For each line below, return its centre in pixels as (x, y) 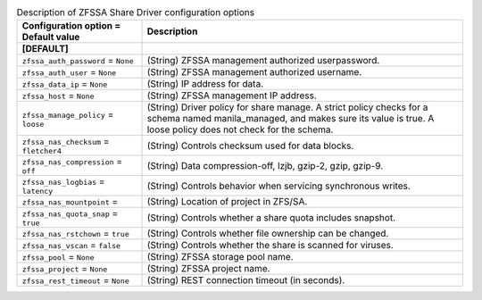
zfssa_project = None (65, 269)
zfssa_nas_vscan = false (71, 246)
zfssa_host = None (58, 96)
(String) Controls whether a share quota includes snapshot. (271, 217)
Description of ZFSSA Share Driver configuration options (135, 12)
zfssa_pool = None (58, 257)
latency (37, 192)
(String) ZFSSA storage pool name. (220, 257)
